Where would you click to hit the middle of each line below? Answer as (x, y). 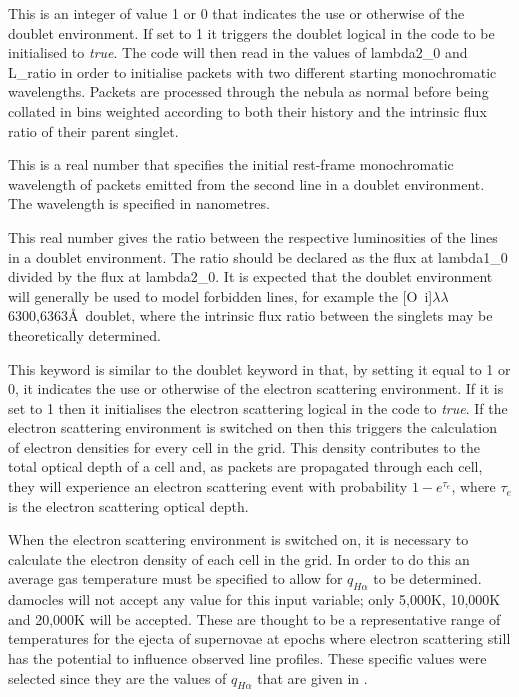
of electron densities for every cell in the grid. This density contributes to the (244, 446)
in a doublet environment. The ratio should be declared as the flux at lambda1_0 (258, 256)
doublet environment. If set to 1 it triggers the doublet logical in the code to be (251, 32)
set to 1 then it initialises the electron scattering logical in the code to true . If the (258, 407)
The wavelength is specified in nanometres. (139, 203)
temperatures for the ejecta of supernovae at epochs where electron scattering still (259, 638)
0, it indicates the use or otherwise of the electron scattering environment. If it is (256, 388)
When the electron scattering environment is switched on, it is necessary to (238, 539)
